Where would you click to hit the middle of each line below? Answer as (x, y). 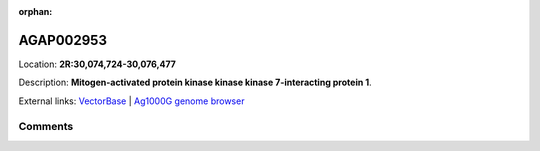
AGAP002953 (62, 40)
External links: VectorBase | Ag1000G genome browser (131, 101)
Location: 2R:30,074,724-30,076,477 (97, 64)
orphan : (35, 11)
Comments (46, 127)
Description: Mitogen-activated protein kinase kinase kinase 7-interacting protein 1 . (195, 82)
